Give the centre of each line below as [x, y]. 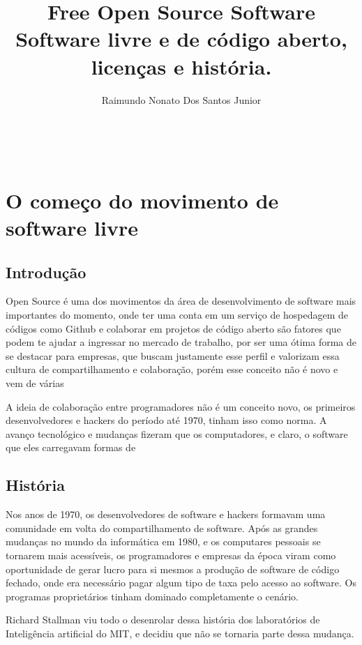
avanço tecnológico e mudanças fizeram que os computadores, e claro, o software [177, 433]
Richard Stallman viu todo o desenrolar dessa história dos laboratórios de [163, 620]
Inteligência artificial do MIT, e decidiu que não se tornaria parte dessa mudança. [180, 633]
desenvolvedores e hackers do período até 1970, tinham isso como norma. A [166, 420]
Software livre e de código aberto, [181, 39]
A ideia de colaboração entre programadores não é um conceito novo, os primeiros [181, 406]
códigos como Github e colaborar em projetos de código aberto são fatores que [173, 328]
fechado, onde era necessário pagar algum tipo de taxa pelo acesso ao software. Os [181, 583]
